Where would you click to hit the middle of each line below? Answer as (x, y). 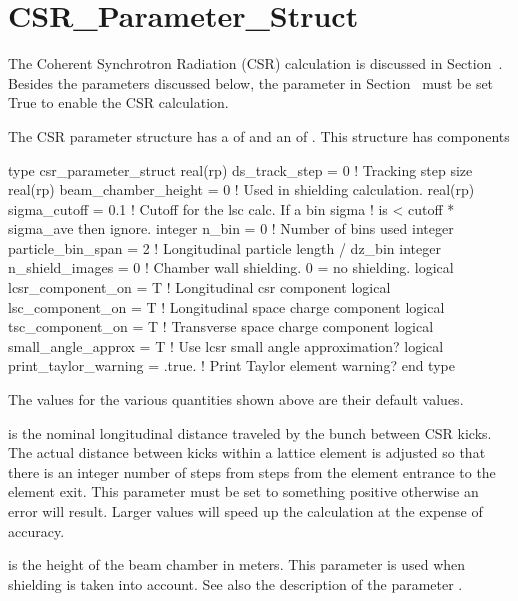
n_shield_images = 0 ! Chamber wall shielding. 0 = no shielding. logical (231, 267)
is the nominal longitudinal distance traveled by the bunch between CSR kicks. (250, 432)
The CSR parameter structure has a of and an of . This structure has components (259, 135)
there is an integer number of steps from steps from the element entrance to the (252, 471)
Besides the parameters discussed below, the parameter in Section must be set (251, 82)
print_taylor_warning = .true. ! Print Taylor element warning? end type (231, 365)
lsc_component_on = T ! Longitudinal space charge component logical (226, 306)
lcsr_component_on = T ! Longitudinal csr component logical (199, 287)
